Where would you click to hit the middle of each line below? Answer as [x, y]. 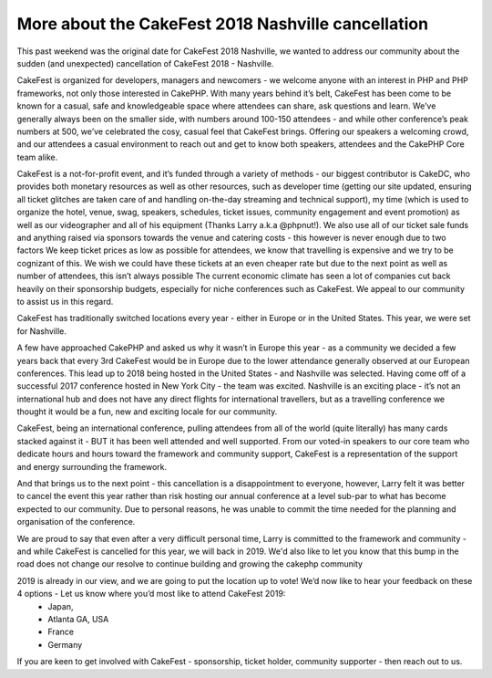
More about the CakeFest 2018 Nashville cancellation [222, 24]
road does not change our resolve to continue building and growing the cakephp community [190, 564]
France [61, 632]
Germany [65, 644]
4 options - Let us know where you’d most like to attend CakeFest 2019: [151, 594]
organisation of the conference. [76, 522]
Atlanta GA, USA [78, 619]
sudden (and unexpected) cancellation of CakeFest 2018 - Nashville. [145, 63]
